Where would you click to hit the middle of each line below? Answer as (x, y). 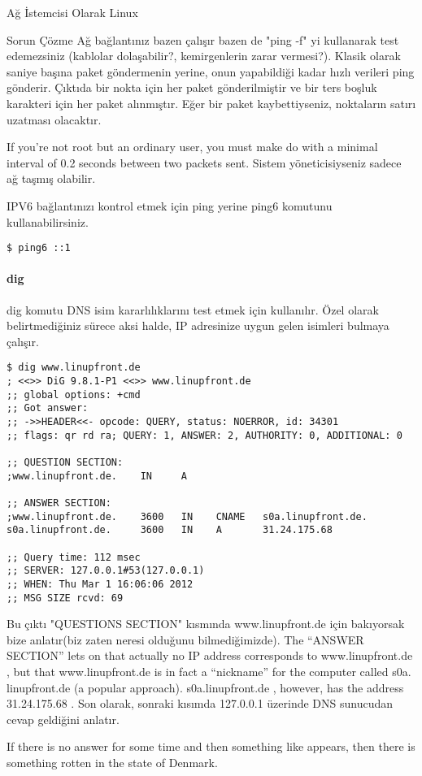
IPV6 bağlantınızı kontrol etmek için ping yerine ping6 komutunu (170, 205)
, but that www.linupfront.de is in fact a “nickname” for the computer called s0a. (209, 671)
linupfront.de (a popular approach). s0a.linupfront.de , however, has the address (205, 687)
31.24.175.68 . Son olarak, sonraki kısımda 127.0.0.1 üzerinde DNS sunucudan (200, 703)
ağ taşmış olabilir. (51, 178)
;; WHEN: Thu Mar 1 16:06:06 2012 (100, 584)
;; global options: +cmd (74, 395)
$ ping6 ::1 (39, 248)
